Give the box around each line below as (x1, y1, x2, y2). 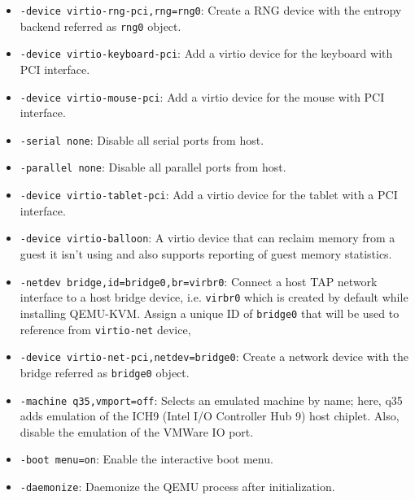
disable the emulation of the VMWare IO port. (20, 423, 254, 440)
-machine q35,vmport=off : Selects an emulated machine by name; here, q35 (20, 391, 403, 408)
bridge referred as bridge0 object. (20, 363, 190, 380)
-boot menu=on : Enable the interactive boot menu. (20, 450, 273, 467)
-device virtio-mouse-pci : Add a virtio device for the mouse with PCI (20, 88, 385, 105)
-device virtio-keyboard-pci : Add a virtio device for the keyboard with (20, 45, 393, 62)
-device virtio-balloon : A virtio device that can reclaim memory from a (20, 229, 395, 246)
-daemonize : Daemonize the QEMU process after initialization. (20, 478, 335, 495)
